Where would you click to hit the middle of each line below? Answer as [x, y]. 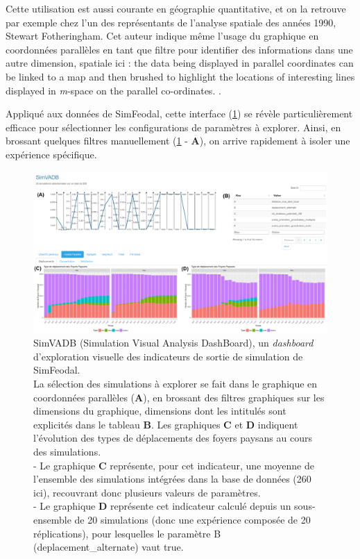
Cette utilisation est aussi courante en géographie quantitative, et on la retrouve [176, 8]
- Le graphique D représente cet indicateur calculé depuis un [162, 506]
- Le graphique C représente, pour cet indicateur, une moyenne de [174, 465]
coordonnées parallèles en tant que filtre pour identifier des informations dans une [179, 49]
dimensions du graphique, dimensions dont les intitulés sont [160, 411]
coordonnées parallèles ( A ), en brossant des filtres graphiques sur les [179, 397]
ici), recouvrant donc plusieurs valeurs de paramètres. [147, 492]
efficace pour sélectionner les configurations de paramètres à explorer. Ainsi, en [173, 127]
